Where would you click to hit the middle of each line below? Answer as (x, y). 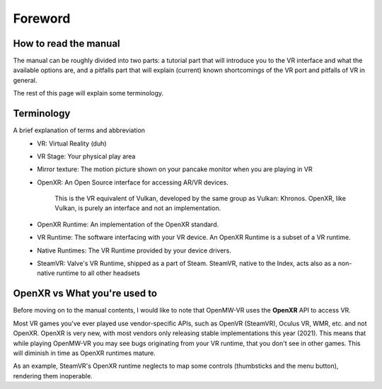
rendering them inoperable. (53, 376)
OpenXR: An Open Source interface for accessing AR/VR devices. (133, 182)
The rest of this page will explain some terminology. (88, 93)
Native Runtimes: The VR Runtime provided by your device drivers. (134, 250)
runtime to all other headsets (98, 273)
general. (25, 80)
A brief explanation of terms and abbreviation (79, 130)
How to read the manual (66, 43)
